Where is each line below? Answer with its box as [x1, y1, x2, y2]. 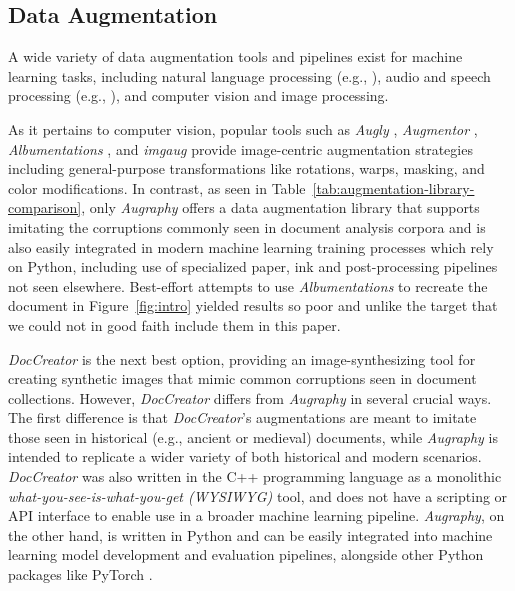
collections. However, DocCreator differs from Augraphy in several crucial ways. [8, 387, 492, 408]
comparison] [8, 197, 82, 218]
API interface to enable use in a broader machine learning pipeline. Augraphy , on [8, 505, 505, 526]
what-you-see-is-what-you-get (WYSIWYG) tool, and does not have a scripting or [8, 485, 508, 506]
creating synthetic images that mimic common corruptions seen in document [8, 368, 477, 389]
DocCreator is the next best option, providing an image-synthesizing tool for [8, 348, 476, 369]
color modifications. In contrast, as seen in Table [8, 177, 306, 198]
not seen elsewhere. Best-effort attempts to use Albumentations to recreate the [8, 275, 488, 296]
